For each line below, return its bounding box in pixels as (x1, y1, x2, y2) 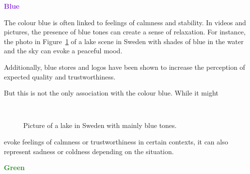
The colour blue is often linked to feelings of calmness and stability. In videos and (4, 17, 246, 27)
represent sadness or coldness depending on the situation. (4, 146, 174, 156)
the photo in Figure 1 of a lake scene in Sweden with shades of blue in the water (4, 36, 244, 46)
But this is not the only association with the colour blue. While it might (4, 88, 219, 98)
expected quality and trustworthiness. (4, 71, 116, 81)
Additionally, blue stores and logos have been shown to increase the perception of (4, 62, 245, 72)
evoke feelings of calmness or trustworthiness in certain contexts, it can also (4, 136, 228, 146)
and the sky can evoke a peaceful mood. (4, 46, 123, 56)
